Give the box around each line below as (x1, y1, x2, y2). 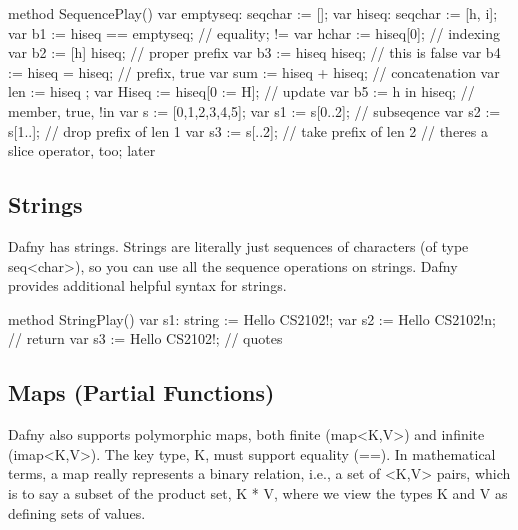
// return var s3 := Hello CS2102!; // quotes (8, 328, 283, 349)
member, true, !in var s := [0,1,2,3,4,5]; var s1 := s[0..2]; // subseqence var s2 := (8, 100, 501, 121)
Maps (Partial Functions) (8, 377, 275, 408)
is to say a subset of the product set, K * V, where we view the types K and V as (8, 482, 508, 503)
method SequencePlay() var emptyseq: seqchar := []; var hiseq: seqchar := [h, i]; (8, 3, 498, 23)
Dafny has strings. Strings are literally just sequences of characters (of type (8, 235, 469, 256)
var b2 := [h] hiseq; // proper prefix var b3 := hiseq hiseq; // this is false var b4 (8, 42, 501, 63)
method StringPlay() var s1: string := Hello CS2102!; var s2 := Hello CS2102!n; (8, 308, 496, 329)
